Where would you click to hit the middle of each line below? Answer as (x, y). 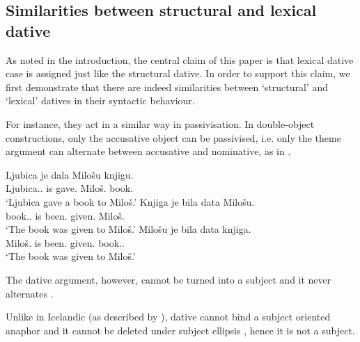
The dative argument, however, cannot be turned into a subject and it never (169, 279)
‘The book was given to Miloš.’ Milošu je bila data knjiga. (128, 229)
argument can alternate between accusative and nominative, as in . (148, 151)
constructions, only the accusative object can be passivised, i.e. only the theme (173, 137)
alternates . (30, 293)
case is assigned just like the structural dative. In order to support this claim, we (178, 73)
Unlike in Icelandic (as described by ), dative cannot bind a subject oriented (168, 317)
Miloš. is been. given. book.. (65, 242)
